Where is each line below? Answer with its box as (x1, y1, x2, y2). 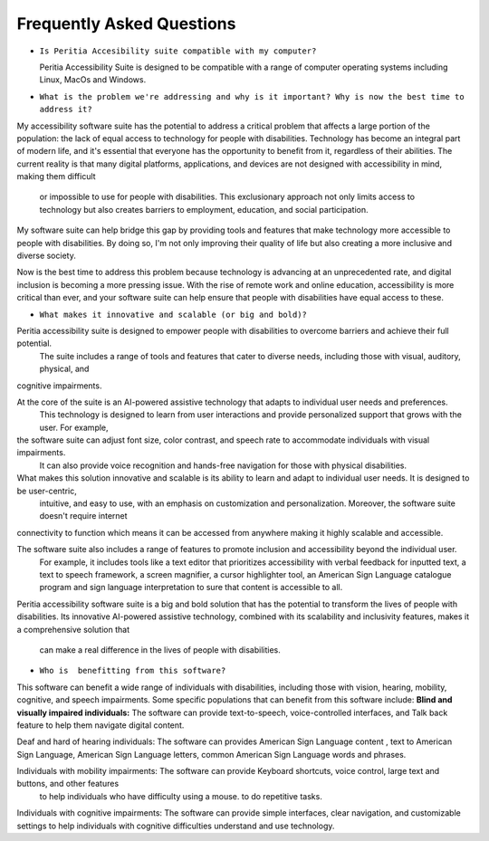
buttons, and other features (16, 779, 120, 789)
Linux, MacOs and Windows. (39, 74, 147, 85)
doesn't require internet (39, 511, 128, 521)
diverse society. (16, 250, 76, 262)
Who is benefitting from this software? (39, 665, 226, 676)
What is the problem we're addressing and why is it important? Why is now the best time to (39, 91, 465, 101)
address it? (39, 104, 92, 115)
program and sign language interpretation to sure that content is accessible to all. (39, 582, 343, 593)
